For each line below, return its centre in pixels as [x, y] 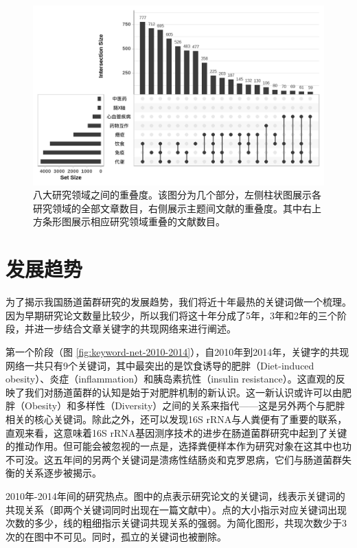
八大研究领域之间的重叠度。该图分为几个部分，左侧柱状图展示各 [177, 195]
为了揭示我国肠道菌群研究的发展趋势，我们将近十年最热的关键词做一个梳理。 [178, 302]
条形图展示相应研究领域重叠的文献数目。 [134, 221]
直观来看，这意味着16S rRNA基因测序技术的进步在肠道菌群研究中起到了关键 [176, 432]
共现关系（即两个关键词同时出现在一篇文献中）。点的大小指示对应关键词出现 [176, 509]
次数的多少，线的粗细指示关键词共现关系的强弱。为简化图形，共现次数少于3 [176, 523]
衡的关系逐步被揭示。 [54, 473]
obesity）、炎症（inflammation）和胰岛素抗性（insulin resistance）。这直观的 [171, 379]
